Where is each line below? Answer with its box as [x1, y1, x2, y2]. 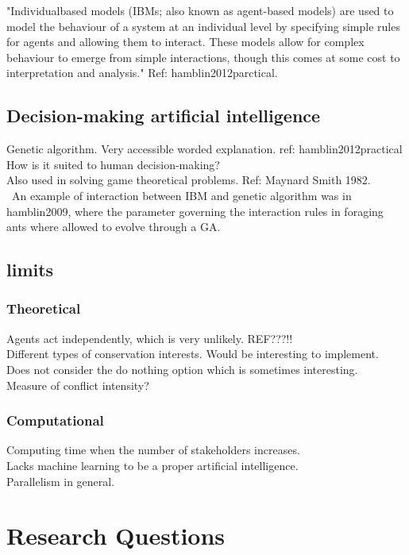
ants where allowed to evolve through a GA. [6, 218, 221, 235]
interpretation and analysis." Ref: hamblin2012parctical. [6, 64, 278, 81]
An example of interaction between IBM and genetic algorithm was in [11, 187, 352, 203]
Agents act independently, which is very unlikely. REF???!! [6, 330, 293, 346]
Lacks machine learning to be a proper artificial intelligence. [6, 457, 299, 473]
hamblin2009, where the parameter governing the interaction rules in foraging [6, 202, 384, 219]
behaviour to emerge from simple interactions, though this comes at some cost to [6, 48, 400, 65]
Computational [6, 410, 104, 430]
